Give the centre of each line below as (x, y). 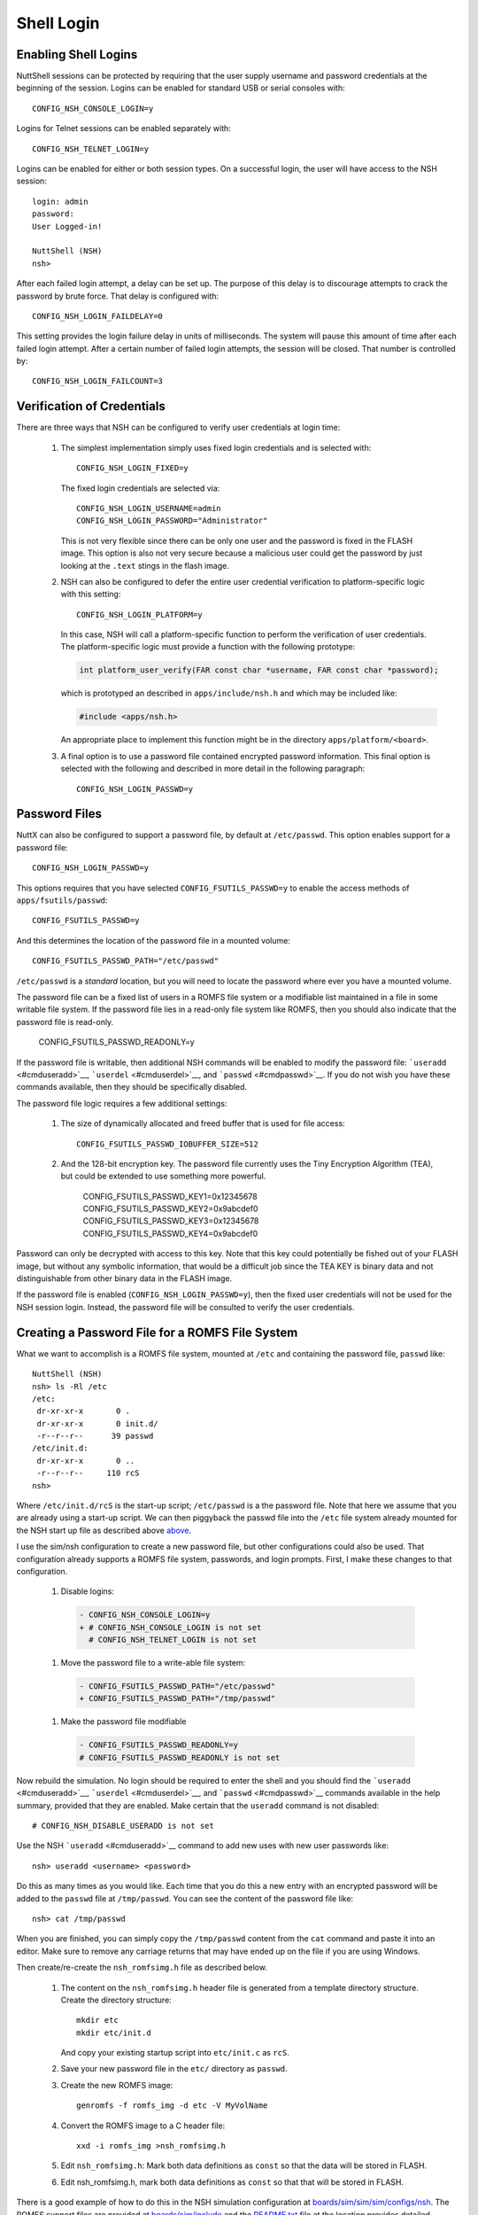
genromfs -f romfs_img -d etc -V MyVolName (172, 2106)
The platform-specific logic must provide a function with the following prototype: (208, 647)
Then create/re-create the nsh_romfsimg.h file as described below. (142, 1968)
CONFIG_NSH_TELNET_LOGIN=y (91, 149)
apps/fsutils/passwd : (62, 900)
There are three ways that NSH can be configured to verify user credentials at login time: (178, 427)
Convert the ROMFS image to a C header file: (143, 2126)
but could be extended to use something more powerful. (163, 1176)
